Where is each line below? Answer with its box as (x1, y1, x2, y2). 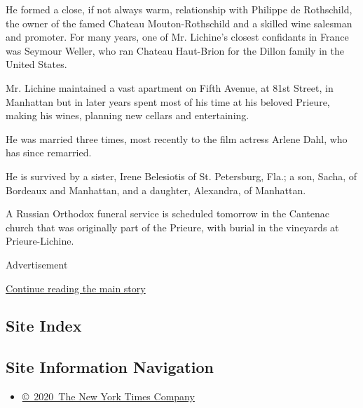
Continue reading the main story (6, 280, 146, 295)
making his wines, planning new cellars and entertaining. (6, 108, 249, 123)
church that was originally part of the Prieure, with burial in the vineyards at (6, 219, 339, 234)
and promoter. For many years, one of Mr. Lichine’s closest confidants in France (6, 29, 349, 44)
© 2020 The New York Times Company (22, 389, 195, 404)
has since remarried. (6, 145, 92, 160)
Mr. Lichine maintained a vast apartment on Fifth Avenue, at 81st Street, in (6, 80, 334, 95)
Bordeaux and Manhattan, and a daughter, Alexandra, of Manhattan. (6, 182, 306, 197)
